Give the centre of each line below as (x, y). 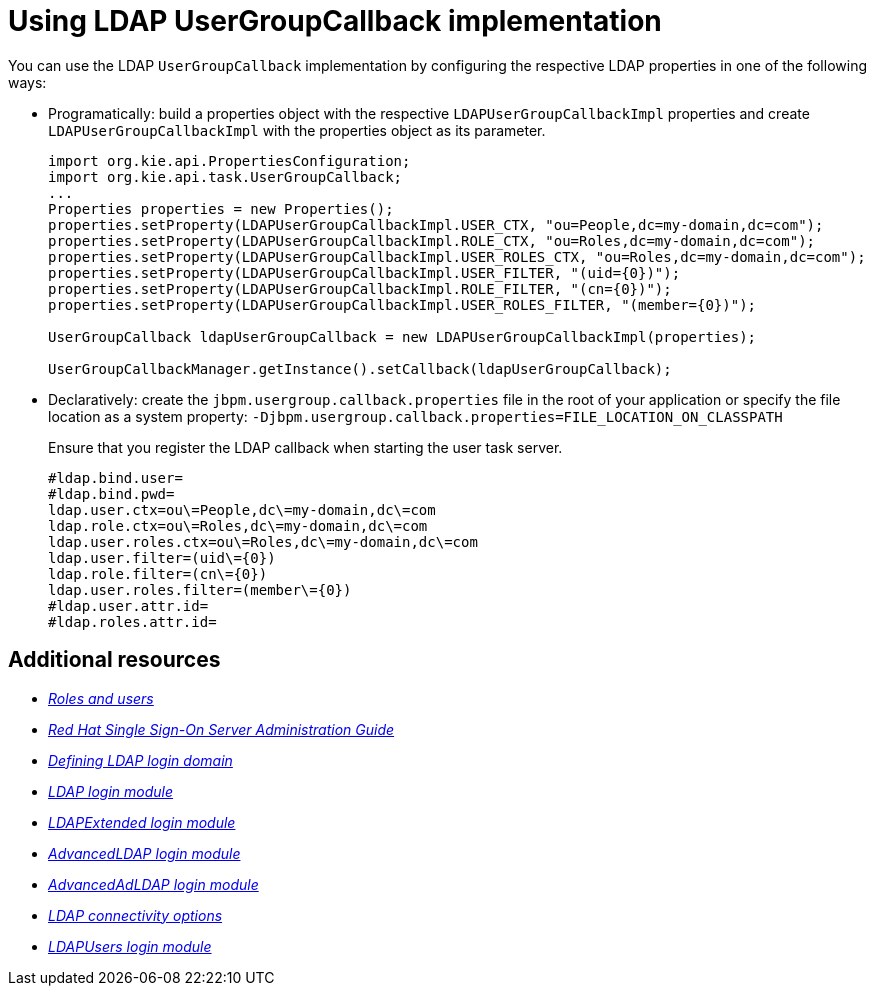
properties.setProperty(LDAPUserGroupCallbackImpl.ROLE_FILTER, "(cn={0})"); (360, 288)
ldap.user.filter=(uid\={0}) (162, 557)
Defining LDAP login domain (140, 760)
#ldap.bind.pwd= (111, 493)
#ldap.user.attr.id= (128, 605)
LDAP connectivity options (135, 915)
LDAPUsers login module (130, 946)
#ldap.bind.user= (115, 477)
